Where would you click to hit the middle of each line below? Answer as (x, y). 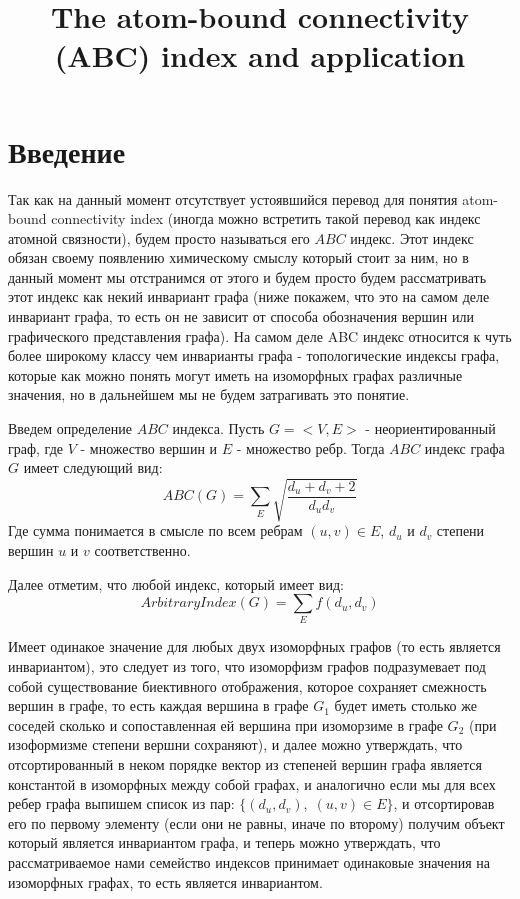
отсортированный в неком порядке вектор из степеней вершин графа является (245, 764)
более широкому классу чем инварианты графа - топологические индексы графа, (254, 355)
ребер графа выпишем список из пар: (121, 803)
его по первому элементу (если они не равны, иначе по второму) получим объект (256, 822)
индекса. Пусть (218, 428)
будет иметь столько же (405, 705)
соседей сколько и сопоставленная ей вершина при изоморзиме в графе (225, 724)
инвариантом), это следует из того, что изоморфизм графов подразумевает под (247, 666)
